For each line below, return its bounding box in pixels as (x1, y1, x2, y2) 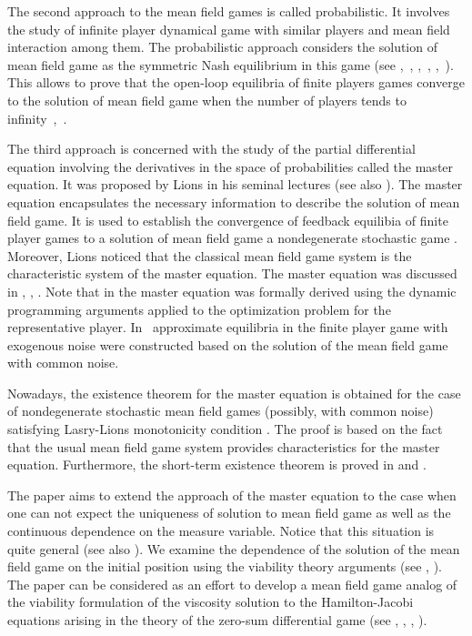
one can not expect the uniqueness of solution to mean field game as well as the (7, 503, 451, 522)
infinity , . (7, 108, 67, 127)
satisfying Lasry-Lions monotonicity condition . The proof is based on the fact (7, 419, 443, 439)
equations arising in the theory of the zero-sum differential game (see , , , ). (7, 611, 427, 629)
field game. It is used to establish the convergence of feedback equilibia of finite (7, 210, 448, 229)
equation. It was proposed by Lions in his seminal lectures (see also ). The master (7, 175, 463, 194)
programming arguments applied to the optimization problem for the (7, 299, 391, 318)
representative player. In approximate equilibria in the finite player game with (7, 318, 448, 337)
